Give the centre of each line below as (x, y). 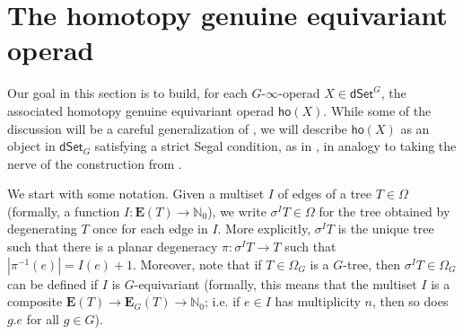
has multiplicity (318, 301)
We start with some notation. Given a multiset (136, 194)
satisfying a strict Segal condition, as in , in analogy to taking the (275, 146)
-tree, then (372, 264)
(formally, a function (64, 211)
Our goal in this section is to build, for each (127, 93)
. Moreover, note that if (197, 264)
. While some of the (377, 110)
